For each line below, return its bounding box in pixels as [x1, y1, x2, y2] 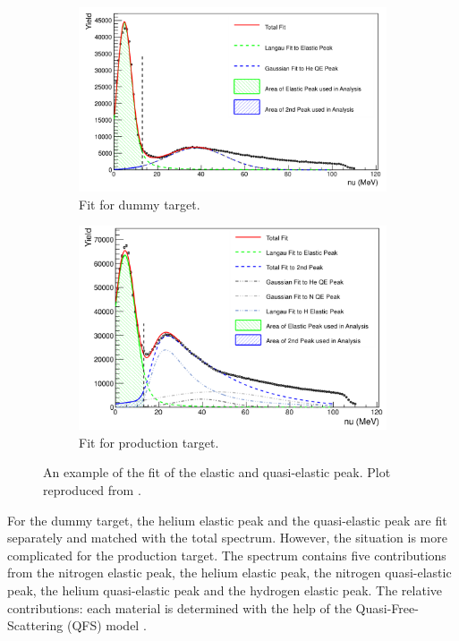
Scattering [7, 616, 64, 635]
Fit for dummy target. [79, 194, 200, 213]
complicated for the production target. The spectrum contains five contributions [7, 545, 446, 564]
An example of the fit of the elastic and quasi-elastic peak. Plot [43, 463, 391, 482]
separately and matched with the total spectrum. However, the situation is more [7, 528, 447, 547]
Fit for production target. [79, 432, 219, 451]
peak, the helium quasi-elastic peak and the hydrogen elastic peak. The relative [7, 580, 443, 599]
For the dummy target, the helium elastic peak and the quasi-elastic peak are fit [7, 510, 447, 529]
